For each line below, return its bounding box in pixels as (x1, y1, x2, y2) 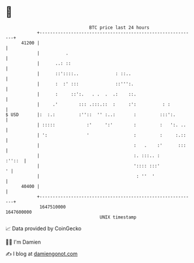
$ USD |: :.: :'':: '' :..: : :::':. (5, 111, 176, 118)
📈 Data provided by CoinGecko (5, 225, 82, 232)
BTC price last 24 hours (89, 25, 150, 30)
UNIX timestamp (99, 214, 137, 220)
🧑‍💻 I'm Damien (5, 238, 41, 245)
